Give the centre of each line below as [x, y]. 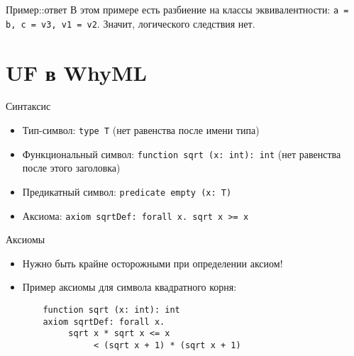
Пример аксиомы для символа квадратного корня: [129, 287]
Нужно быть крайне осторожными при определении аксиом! [153, 263]
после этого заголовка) [71, 168]
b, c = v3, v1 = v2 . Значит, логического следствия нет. [131, 23]
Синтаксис [28, 106]
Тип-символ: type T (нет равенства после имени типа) [141, 130]
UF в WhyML [76, 72]
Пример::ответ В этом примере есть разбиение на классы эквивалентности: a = [177, 9]
